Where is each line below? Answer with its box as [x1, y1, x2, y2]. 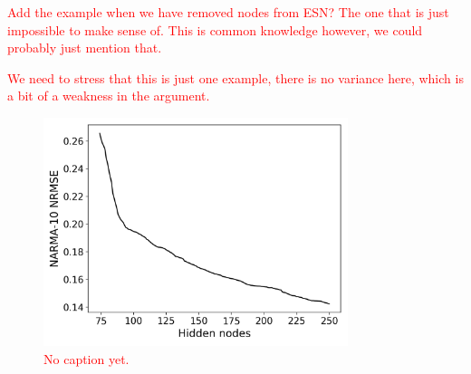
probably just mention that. [7, 38, 162, 57]
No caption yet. [43, 349, 130, 368]
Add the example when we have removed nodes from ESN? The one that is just [7, 3, 449, 21]
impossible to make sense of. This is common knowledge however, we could [7, 20, 423, 39]
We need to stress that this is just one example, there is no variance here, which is [7, 68, 464, 87]
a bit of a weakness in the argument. [7, 86, 210, 105]
